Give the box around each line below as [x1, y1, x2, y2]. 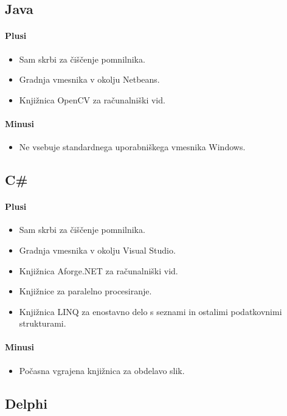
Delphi [5, 393, 47, 412]
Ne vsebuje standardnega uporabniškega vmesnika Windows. [19, 140, 246, 153]
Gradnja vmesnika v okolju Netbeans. [19, 73, 160, 86]
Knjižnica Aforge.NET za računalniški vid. [19, 264, 178, 277]
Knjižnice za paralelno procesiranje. [19, 285, 152, 297]
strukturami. [19, 317, 66, 330]
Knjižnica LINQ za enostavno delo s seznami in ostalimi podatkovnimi [19, 305, 282, 317]
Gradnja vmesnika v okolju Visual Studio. [19, 243, 176, 256]
